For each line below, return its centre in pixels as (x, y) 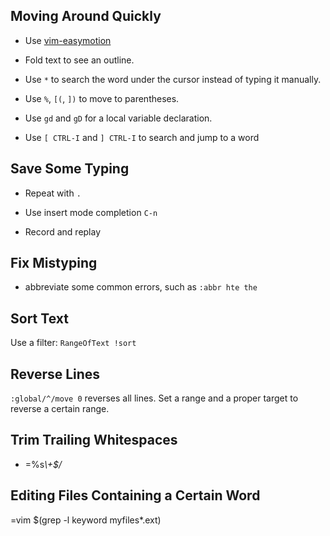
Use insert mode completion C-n (91, 212)
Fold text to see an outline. (79, 60)
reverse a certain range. (60, 409)
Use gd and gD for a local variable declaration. (118, 118)
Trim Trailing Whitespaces (94, 440)
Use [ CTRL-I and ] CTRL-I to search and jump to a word (142, 137)
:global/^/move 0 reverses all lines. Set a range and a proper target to (154, 398)
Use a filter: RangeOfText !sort (73, 343)
